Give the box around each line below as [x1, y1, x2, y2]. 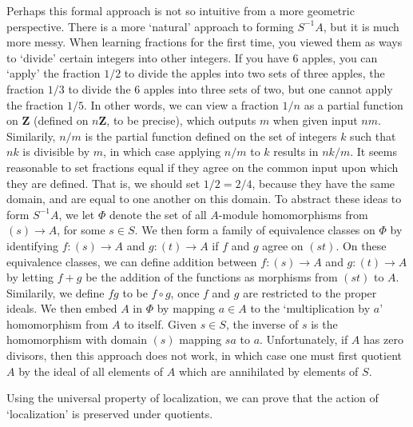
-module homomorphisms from [218, 206, 368, 222]
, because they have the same [252, 174, 395, 191]
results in [273, 143, 319, 160]
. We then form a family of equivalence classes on [134, 221, 375, 238]
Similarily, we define [6, 284, 105, 301]
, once [170, 284, 200, 301]
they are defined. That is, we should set [6, 174, 201, 191]
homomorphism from [6, 315, 109, 332]
